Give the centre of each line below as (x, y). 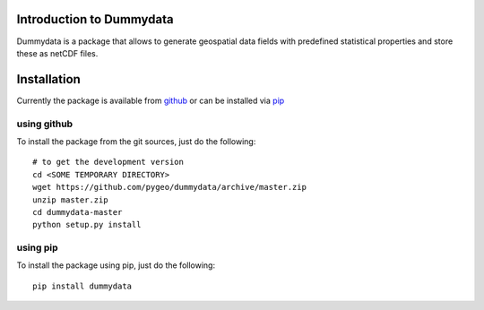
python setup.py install (87, 225)
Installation (48, 79)
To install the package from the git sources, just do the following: (136, 141)
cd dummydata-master (78, 212)
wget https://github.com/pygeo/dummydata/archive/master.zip (169, 187)
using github (45, 124)
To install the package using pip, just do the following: (116, 265)
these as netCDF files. (57, 53)
